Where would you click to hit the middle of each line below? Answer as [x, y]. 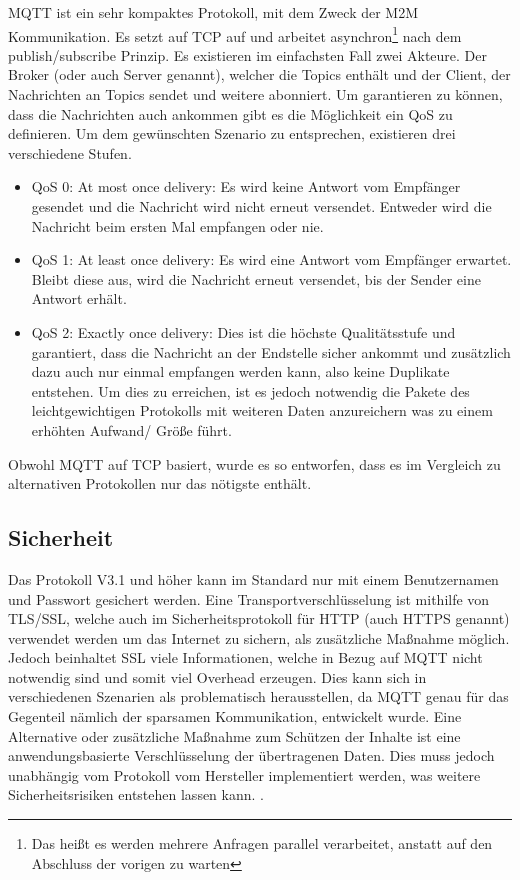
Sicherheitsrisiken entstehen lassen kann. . [136, 794]
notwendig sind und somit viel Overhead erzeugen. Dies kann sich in [217, 676]
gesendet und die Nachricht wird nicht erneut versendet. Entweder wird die [261, 206]
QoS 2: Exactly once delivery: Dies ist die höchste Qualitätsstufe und [243, 331]
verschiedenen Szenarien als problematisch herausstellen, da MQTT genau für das [258, 696]
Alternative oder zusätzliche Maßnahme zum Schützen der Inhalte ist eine [234, 735]
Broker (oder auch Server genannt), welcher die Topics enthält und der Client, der [259, 74]
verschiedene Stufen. [70, 152]
